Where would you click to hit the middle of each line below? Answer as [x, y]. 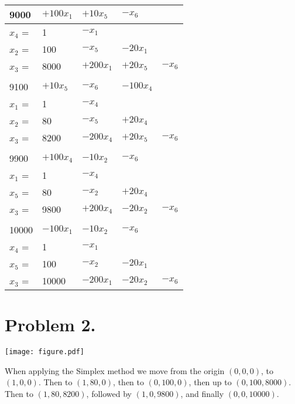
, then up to [210, 382]
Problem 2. [50, 325]
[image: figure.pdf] [45, 352]
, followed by [109, 393]
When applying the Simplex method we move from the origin [115, 370]
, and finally [202, 393]
